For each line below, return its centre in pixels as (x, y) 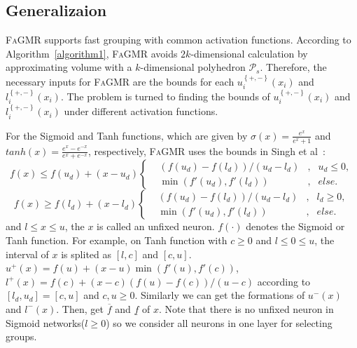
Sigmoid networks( (45, 322)
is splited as (86, 254)
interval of (27, 254)
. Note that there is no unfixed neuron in (246, 308)
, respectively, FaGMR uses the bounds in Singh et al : (206, 150)
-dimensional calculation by (249, 53)
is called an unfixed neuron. (156, 226)
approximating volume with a (69, 67)
